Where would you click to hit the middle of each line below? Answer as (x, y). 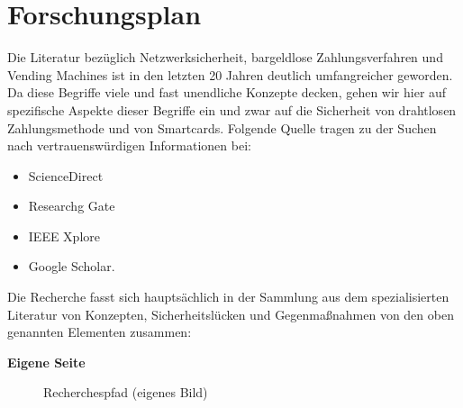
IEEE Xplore (64, 236)
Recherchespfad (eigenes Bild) (126, 392)
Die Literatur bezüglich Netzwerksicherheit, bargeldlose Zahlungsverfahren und (225, 57)
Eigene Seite (46, 362)
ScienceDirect (66, 175)
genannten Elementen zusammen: (100, 332)
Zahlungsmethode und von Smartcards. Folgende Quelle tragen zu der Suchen (222, 127)
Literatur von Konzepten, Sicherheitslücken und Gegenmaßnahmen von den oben (231, 314)
